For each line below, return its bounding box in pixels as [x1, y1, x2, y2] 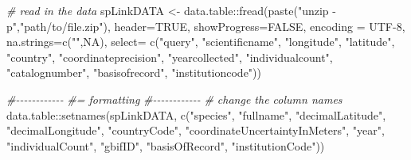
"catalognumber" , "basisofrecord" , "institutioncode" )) [6, 64, 262, 81]
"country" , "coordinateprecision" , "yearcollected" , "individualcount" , [6, 48, 333, 65]
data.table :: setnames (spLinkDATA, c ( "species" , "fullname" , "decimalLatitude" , [6, 106, 386, 123]
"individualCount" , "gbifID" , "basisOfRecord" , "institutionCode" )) [6, 137, 325, 154]
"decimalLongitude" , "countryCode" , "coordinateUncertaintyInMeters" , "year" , [6, 122, 385, 139]
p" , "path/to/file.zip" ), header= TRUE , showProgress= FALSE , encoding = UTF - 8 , [6, 17, 405, 34]
